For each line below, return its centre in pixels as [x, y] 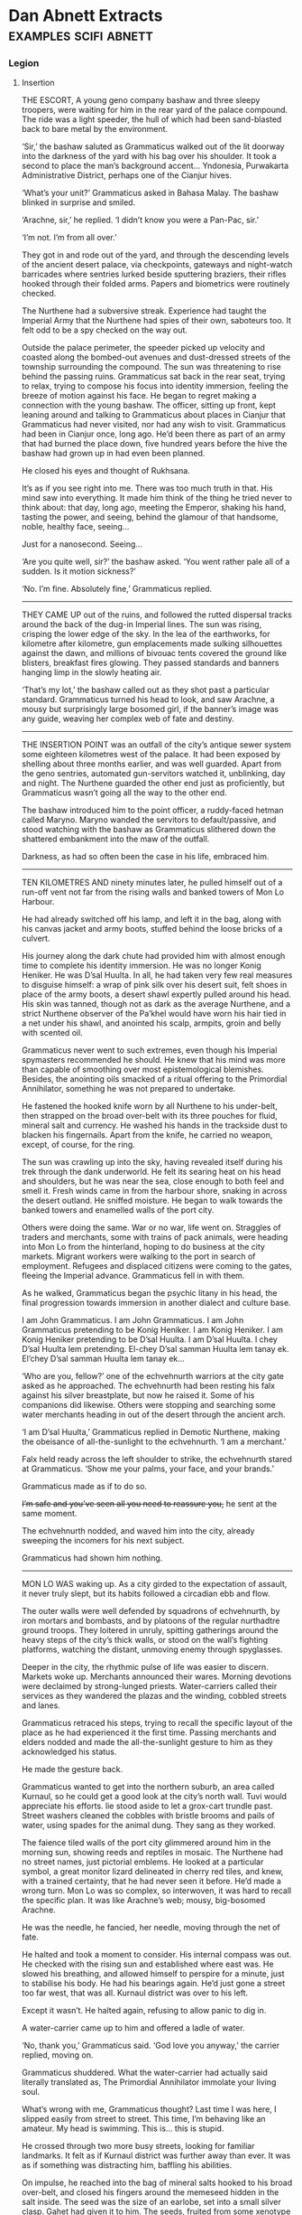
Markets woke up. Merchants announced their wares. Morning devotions [156, 1676]
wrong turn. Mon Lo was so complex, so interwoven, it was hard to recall [156, 1891]
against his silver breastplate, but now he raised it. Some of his [138, 1395]
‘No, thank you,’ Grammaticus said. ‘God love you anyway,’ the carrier [151, 2046]
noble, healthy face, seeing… [75, 527]
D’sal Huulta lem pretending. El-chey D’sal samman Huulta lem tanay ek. [155, 1349]
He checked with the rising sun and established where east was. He [147, 1964]
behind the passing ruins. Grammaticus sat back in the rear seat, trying [153, 377]
